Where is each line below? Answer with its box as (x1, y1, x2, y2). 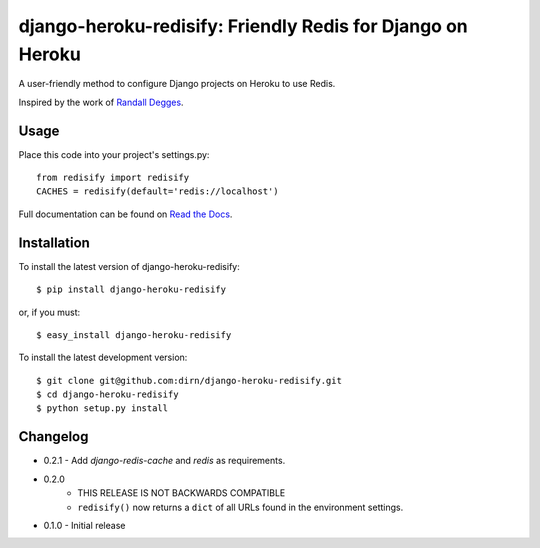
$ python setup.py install (36, 403, 169, 414)
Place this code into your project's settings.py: (18, 148, 210, 160)
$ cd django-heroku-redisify (36, 389, 179, 400)
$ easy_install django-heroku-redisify (36, 329, 232, 340)
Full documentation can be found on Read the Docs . (18, 208, 233, 220)
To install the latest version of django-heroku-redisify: (18, 260, 240, 272)
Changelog (18, 428, 89, 445)
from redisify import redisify (36, 172, 190, 184)
